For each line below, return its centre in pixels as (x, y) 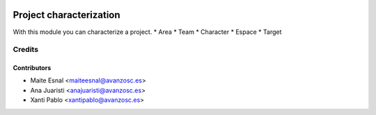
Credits (25, 50)
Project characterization (67, 15)
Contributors (32, 68)
